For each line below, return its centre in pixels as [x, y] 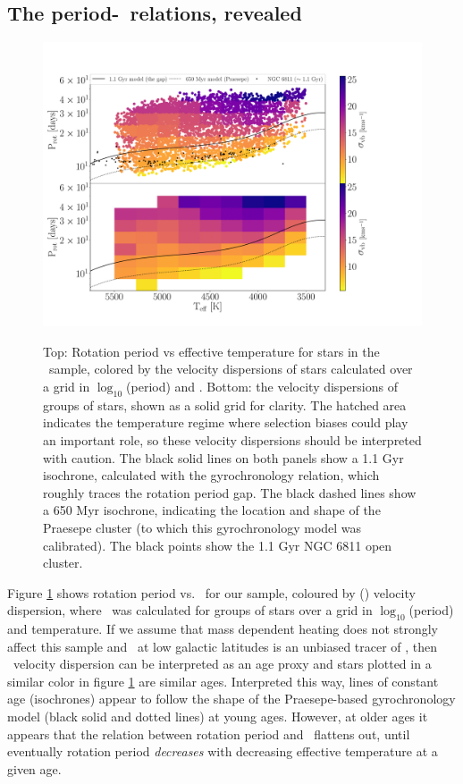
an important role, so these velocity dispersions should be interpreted [232, 439]
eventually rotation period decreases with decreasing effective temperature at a [223, 751]
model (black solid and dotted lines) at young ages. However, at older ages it [218, 717]
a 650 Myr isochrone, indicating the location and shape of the [212, 510]
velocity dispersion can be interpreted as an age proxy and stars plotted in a [222, 664]
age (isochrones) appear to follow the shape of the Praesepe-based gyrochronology [231, 699]
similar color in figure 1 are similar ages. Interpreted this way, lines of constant [223, 681]
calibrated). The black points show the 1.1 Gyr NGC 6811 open [218, 545]
